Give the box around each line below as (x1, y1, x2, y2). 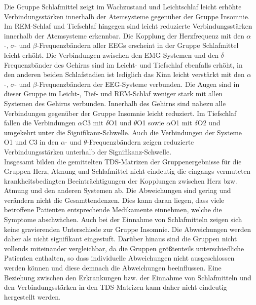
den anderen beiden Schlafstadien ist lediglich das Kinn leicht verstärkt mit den (4, 69, 245, 79)
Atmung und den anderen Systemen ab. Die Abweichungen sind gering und (4, 185, 231, 195)
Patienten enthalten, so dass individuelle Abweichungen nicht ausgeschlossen (4, 253, 235, 263)
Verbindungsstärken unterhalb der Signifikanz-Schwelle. (4, 146, 172, 156)
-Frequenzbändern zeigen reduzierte (87, 137, 194, 147)
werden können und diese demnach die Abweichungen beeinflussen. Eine (4, 263, 221, 273)
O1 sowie (137, 117, 164, 128)
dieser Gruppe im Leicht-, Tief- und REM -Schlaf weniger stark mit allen (4, 88, 223, 99)
